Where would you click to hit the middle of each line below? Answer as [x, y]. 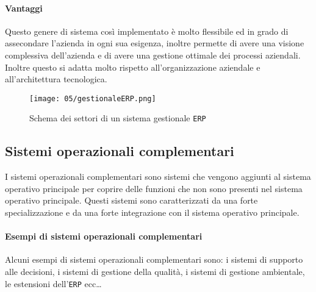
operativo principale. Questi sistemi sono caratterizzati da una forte [131, 200]
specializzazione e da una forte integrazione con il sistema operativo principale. [152, 212]
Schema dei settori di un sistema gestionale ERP [118, 118]
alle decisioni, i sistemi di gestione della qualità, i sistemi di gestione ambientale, [155, 272]
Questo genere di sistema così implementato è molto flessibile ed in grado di [147, 31]
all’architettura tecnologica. [56, 79]
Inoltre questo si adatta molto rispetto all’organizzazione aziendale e [133, 67]
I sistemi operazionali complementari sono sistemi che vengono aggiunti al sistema [158, 176]
